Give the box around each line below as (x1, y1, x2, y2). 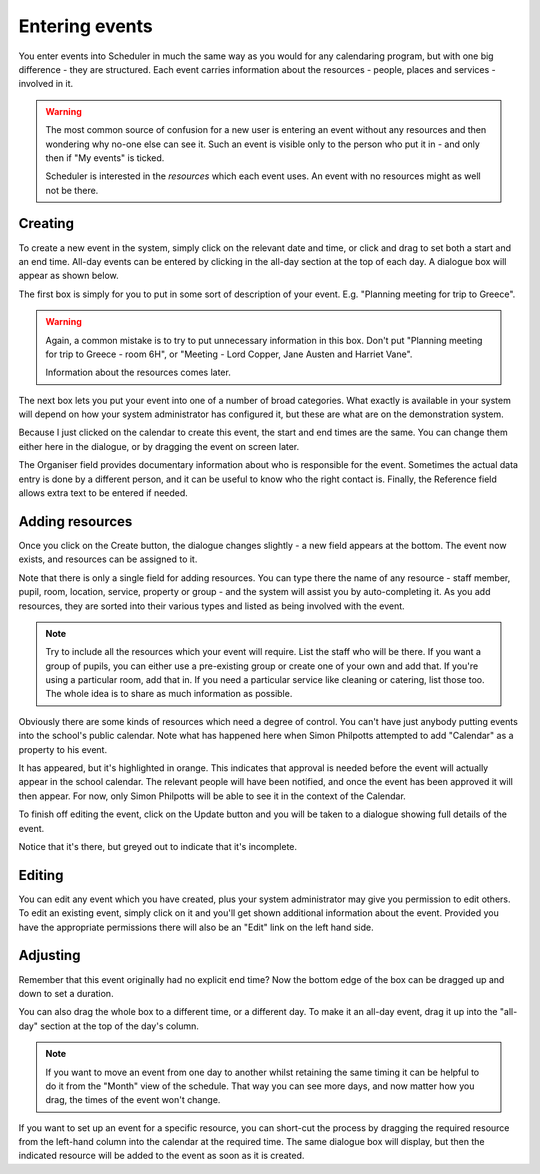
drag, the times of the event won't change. (45, 1094, 221, 1106)
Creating (18, 215, 75, 232)
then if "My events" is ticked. (45, 151, 165, 164)
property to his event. (18, 743, 108, 755)
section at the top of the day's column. (40, 1020, 200, 1032)
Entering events (18, 15, 154, 37)
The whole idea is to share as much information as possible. (45, 688, 293, 700)
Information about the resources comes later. (45, 366, 232, 379)
